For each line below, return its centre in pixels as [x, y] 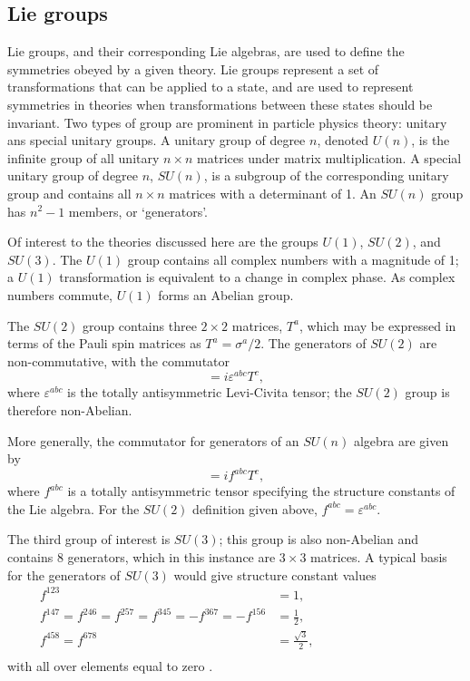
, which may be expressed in [377, 325]
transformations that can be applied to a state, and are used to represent [211, 87]
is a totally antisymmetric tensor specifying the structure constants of [261, 491]
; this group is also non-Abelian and [319, 539]
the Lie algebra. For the [73, 508]
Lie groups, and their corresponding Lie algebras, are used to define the [206, 51]
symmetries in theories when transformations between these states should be [220, 104]
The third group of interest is [89, 539]
